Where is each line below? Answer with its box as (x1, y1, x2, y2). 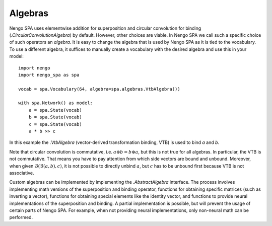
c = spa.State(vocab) (28, 121, 83, 127)
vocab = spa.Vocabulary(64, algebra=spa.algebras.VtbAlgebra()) (18, 86, 181, 92)
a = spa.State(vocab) (28, 107, 83, 113)
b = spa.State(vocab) (28, 114, 83, 120)
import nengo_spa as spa (18, 72, 80, 78)
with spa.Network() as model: (18, 100, 93, 106)
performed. (9, 214, 33, 220)
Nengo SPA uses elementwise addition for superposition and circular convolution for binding (9, 25, 201, 31)
